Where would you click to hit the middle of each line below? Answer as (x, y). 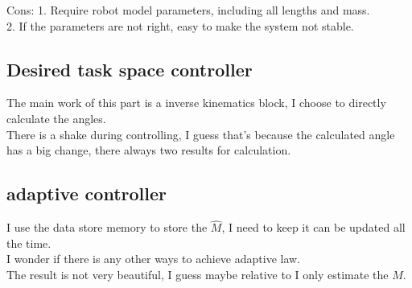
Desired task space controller (130, 69)
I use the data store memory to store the (107, 227)
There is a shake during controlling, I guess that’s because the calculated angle (201, 134)
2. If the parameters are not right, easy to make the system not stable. (180, 25)
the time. (29, 243)
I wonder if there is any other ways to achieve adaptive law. (154, 259)
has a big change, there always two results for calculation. (149, 150)
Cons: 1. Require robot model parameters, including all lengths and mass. (188, 10)
